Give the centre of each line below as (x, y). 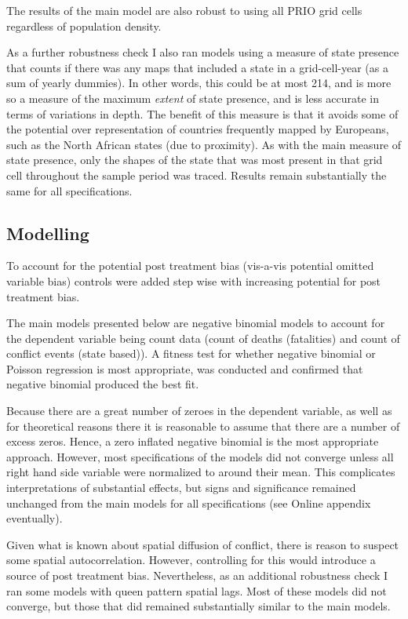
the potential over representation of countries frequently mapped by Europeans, (198, 129)
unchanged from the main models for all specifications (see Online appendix (189, 502)
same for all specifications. (69, 190)
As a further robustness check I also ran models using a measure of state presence (203, 52)
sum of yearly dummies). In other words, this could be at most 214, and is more (199, 83)
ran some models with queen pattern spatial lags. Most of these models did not (197, 590)
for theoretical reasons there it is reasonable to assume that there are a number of (203, 426)
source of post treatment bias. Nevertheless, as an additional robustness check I (197, 575)
